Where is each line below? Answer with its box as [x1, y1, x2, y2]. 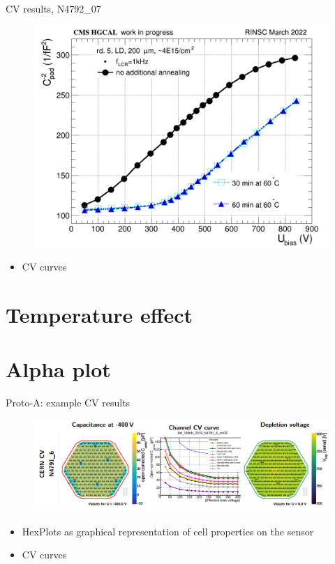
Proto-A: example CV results [6, 395, 131, 410]
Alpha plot [6, 355, 111, 383]
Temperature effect [6, 300, 193, 328]
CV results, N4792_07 [6, 1, 101, 15]
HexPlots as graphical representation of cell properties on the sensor [22, 524, 314, 538]
